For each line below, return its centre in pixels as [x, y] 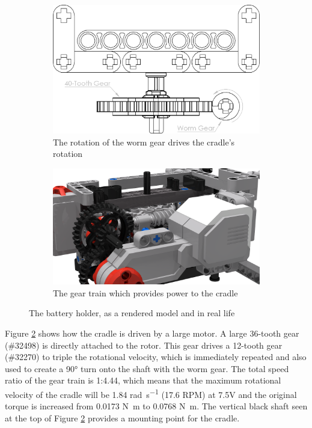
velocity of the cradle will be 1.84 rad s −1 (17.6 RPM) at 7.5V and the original [151, 393]
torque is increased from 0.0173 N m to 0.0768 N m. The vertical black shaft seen [156, 406]
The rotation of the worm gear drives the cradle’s [144, 142]
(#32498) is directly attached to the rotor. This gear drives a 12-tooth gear [144, 345]
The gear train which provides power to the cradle [145, 292]
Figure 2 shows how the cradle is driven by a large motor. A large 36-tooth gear [152, 333]
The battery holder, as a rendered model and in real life [132, 313]
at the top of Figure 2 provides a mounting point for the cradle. [122, 417]
